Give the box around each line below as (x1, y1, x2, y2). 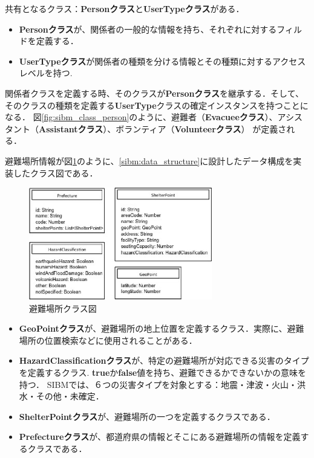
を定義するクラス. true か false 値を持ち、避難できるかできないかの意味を (19, 366, 306, 378)
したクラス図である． (13, 166, 98, 179)
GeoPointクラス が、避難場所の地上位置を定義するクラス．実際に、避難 (19, 322, 304, 335)
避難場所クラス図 (29, 302, 97, 314)
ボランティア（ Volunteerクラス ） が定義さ (116, 122, 287, 135)
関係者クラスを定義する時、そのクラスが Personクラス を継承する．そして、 (5, 86, 304, 99)
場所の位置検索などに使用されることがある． (19, 334, 197, 346)
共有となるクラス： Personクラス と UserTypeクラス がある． (5, 2, 244, 15)
